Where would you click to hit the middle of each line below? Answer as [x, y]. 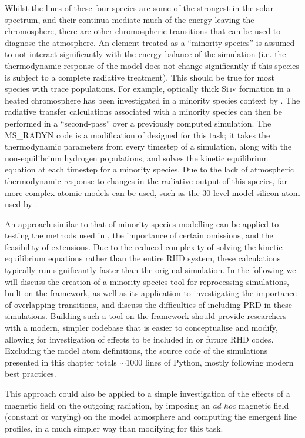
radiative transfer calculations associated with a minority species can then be [143, 112]
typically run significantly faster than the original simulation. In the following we [150, 270]
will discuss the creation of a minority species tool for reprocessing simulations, [147, 281]
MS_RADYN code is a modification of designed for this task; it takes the [138, 135]
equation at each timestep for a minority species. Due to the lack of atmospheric [150, 169]
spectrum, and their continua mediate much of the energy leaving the [130, 19]
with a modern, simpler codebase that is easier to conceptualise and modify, [141, 328]
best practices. [31, 374]
